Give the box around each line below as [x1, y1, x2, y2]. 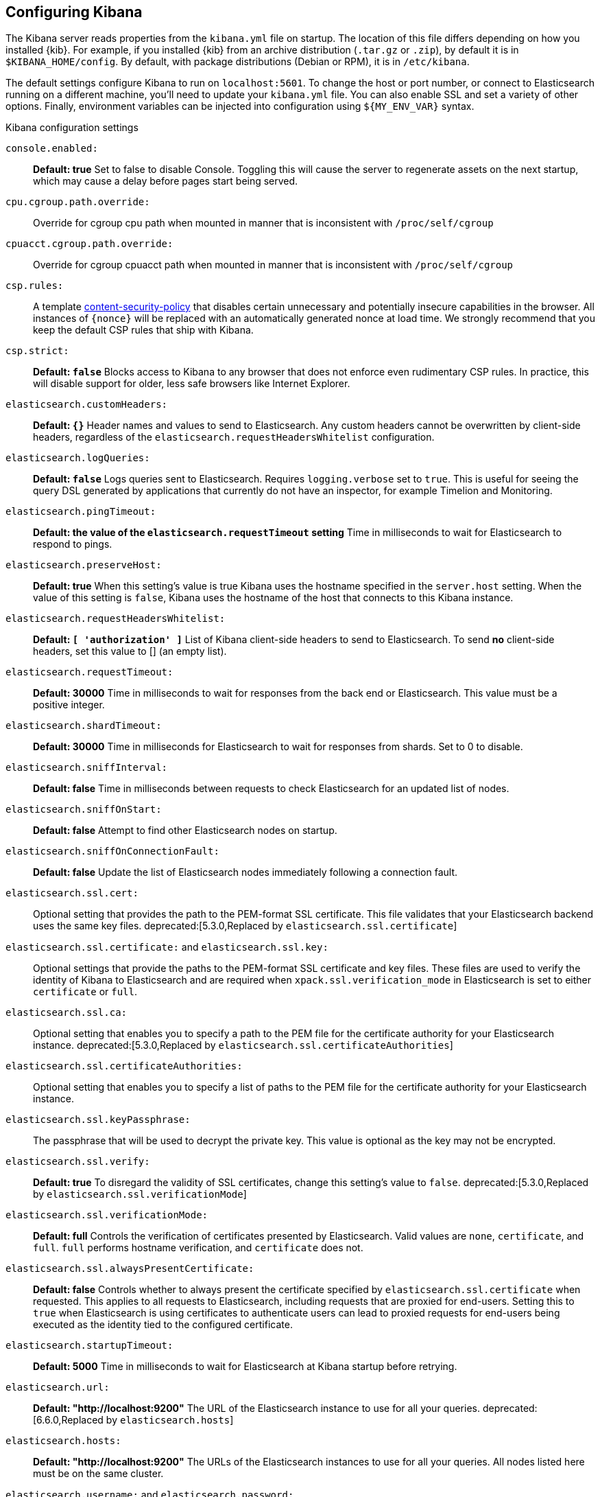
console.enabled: [5, 143, 98, 154]
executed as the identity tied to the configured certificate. [33, 1319, 293, 1331]
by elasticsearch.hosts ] [106, 1414, 234, 1426]
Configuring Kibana [5, 3, 143, 21]
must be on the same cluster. [33, 1467, 164, 1480]
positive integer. [33, 699, 105, 711]
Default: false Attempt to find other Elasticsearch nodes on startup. [33, 824, 337, 837]
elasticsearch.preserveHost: [5, 559, 162, 571]
